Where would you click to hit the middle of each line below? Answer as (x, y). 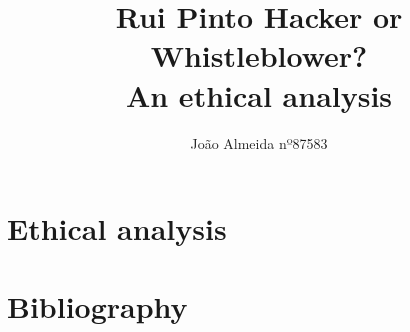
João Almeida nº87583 (259, 142)
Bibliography (97, 306)
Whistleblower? (259, 55)
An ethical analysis (259, 94)
